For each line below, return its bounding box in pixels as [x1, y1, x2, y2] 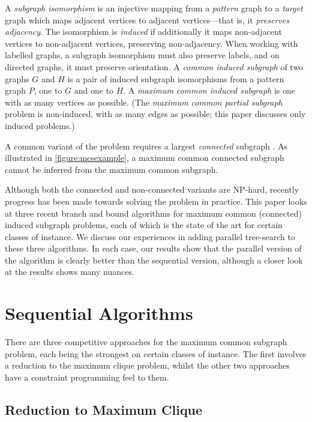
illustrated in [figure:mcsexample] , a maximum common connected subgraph [5, 151, 284, 164]
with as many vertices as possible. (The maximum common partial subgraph [5, 95, 283, 108]
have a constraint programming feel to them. [5, 370, 169, 383]
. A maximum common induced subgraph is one [123, 84, 296, 97]
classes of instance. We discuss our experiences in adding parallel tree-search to [5, 230, 295, 243]
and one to [74, 84, 114, 97]
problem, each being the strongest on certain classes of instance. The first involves [5, 347, 307, 360]
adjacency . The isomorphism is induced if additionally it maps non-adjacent [5, 25, 282, 38]
